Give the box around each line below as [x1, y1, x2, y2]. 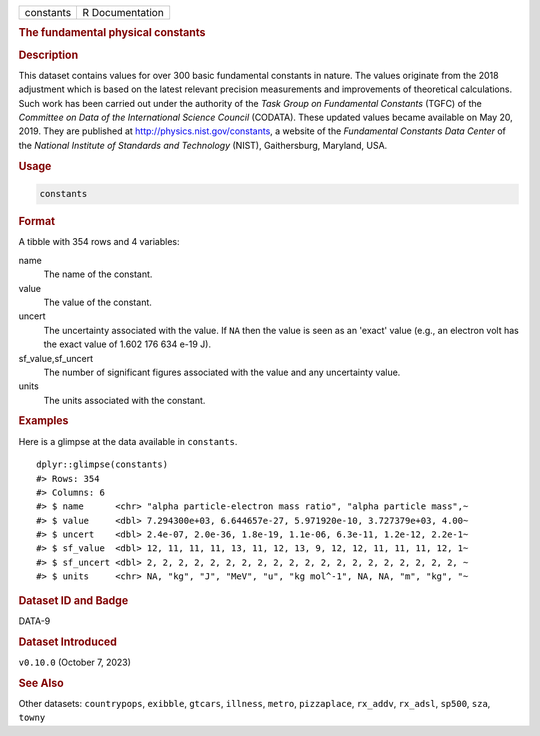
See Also [18, 676, 64, 690]
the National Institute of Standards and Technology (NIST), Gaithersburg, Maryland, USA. [18, 139, 388, 151]
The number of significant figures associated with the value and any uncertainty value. [43, 366, 401, 378]
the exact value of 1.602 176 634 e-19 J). [43, 338, 212, 350]
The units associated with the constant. [43, 394, 206, 406]
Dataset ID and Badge [18, 593, 129, 607]
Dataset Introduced [18, 635, 117, 649]
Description [18, 48, 79, 62]
